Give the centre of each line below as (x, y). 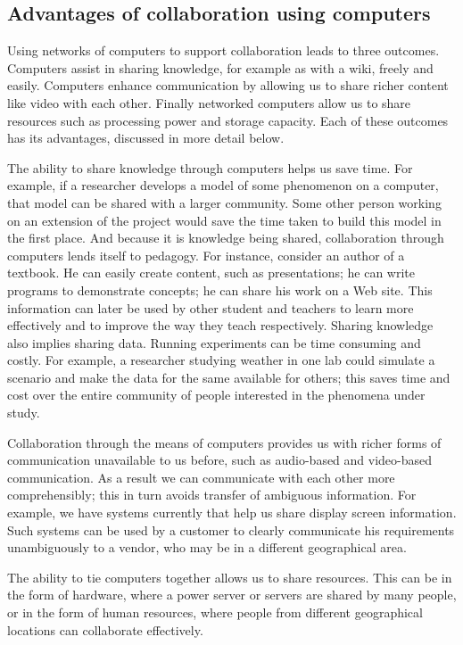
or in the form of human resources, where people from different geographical (215, 612)
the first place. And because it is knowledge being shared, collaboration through (226, 238)
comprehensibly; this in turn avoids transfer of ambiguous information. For (212, 495)
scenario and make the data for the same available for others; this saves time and (229, 377)
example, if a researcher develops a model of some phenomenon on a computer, (223, 185)
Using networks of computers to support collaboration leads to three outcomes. (223, 50)
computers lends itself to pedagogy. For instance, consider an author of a (206, 255)
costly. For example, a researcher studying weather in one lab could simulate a (221, 360)
